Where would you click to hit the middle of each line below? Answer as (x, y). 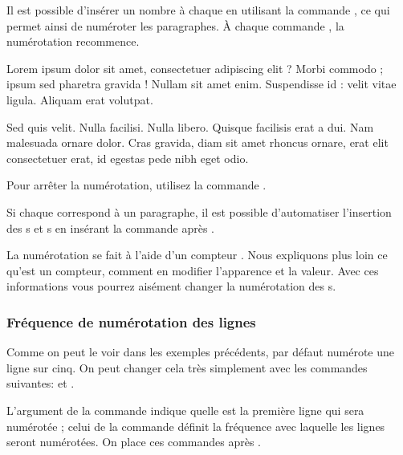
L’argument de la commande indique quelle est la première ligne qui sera (185, 410)
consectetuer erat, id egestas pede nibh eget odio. (128, 158)
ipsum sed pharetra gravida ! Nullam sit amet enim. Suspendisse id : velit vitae (201, 84)
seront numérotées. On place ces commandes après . (134, 442)
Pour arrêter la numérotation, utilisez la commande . (136, 185)
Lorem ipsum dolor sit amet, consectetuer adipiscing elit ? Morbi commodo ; (195, 68)
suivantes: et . (41, 383)
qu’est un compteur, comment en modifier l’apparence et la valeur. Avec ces (193, 270)
